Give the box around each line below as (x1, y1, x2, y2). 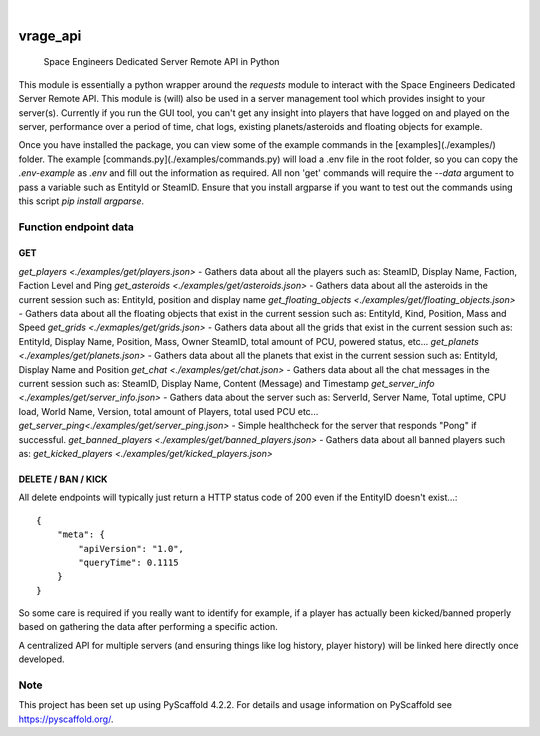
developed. (18, 653, 65, 665)
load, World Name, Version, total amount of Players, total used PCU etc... (18, 405, 319, 417)
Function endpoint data (18, 220, 135, 234)
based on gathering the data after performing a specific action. (18, 621, 279, 633)
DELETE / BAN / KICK (18, 473, 108, 485)
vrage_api (18, 27, 82, 44)
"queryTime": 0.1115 (78, 556, 179, 568)
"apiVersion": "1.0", (78, 543, 185, 554)
